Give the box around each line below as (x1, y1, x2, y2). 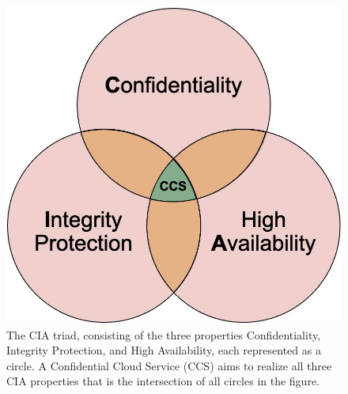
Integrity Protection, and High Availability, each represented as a (6, 342, 321, 358)
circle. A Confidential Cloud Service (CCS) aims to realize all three (6, 357, 332, 373)
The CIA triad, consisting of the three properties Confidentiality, (6, 326, 321, 343)
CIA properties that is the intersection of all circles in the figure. (6, 373, 320, 389)
